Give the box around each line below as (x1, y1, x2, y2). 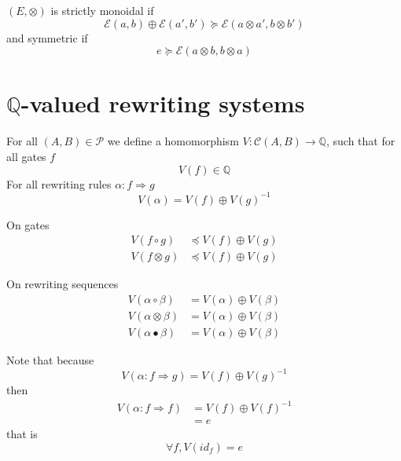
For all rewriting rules (6, 175, 112, 192)
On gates (6, 216, 50, 232)
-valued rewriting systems (20, 87, 305, 119)
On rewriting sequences (6, 276, 119, 292)
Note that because (6, 351, 94, 368)
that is (6, 426, 38, 442)
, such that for (326, 133, 395, 149)
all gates (6, 148, 46, 164)
